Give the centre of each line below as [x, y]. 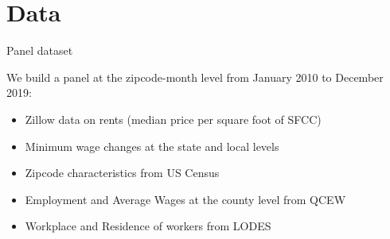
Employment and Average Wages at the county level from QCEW [185, 199]
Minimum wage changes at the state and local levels [152, 146]
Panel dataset [40, 50]
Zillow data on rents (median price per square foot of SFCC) [173, 119]
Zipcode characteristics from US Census [122, 173]
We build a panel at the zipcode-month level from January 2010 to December [195, 77]
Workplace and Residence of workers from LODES [148, 226]
